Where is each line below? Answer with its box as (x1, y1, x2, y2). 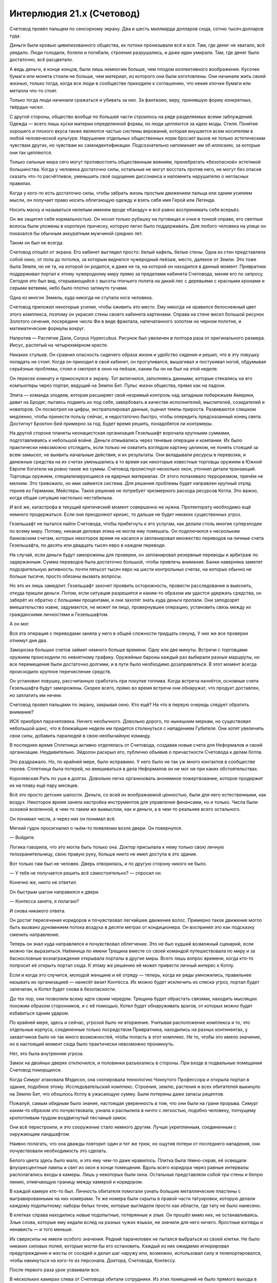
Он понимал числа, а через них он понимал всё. (9, 815, 116, 822)
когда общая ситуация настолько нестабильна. (9, 494, 113, 500)
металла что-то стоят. (9, 87, 58, 93)
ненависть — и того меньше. (9, 1227, 73, 1233)
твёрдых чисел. (9, 104, 44, 110)
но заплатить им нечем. (9, 692, 63, 698)
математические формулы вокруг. (9, 325, 85, 332)
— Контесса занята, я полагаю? (9, 898, 80, 904)
